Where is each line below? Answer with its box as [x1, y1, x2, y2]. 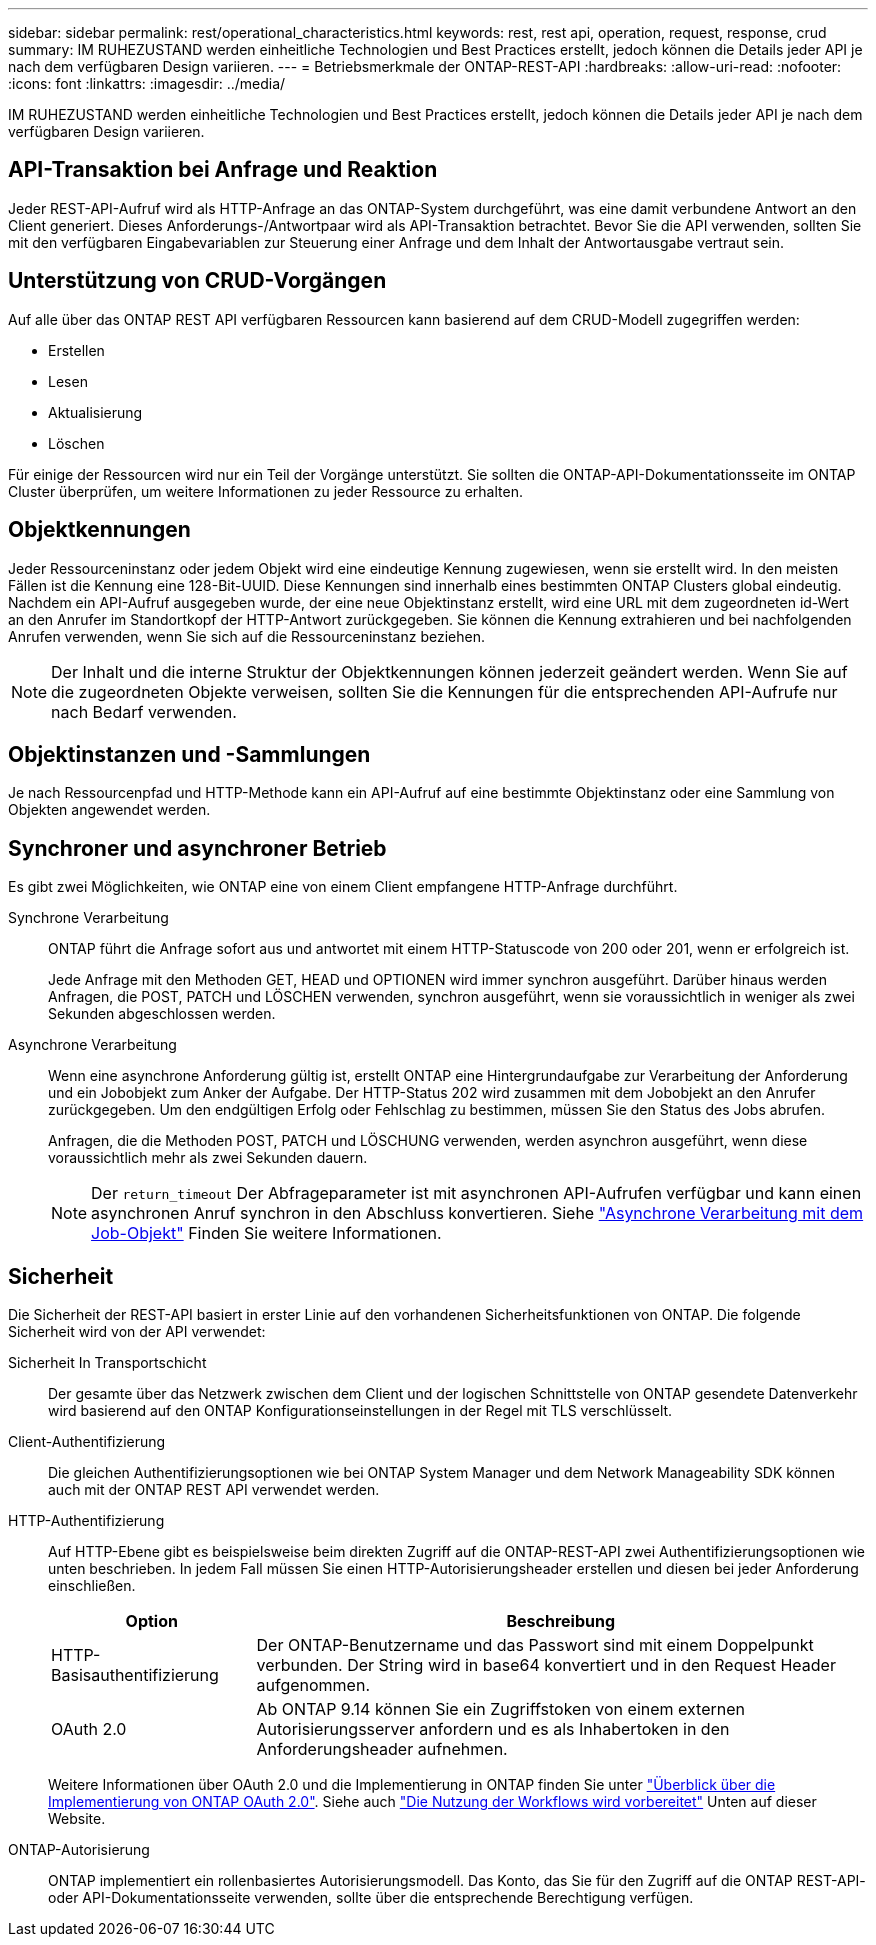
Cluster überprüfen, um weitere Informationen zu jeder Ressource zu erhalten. [8, 482, 523, 500]
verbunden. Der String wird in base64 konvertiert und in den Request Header [256, 1655, 836, 1676]
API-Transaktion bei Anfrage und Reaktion [8, 157, 438, 183]
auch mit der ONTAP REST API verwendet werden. [48, 1481, 380, 1499]
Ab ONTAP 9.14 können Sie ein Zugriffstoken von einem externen [256, 1699, 745, 1720]
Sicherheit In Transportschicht [8, 1354, 207, 1372]
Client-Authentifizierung [8, 1433, 166, 1451]
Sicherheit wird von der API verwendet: [8, 1323, 266, 1341]
